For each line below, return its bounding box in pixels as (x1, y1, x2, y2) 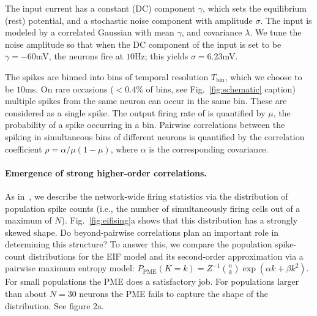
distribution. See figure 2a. (5, 299, 104, 312)
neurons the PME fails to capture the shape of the (79, 287, 269, 300)
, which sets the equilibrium (203, 2, 307, 14)
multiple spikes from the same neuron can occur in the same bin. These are (5, 94, 287, 107)
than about (5, 287, 47, 300)
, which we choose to (225, 70, 302, 83)
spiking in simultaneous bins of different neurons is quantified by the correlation (5, 130, 305, 143)
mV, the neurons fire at (35, 50, 124, 62)
